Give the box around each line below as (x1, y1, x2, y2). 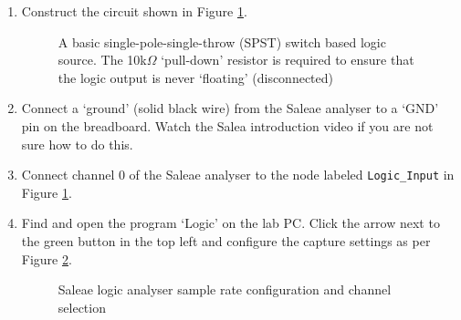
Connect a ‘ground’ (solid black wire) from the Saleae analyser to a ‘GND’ (21, 98, 439, 118)
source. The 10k (58, 50, 147, 69)
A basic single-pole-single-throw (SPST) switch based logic (58, 32, 386, 51)
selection (58, 297, 106, 316)
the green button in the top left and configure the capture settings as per (21, 232, 431, 250)
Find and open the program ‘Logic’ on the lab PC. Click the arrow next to (21, 213, 440, 232)
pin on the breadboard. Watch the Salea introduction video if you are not (21, 116, 434, 135)
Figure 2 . (21, 249, 72, 268)
